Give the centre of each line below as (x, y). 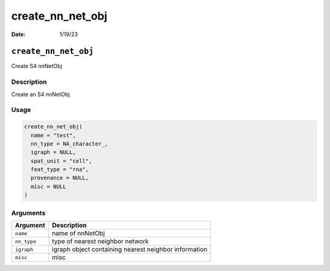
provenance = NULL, (60, 178)
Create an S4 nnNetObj (41, 94)
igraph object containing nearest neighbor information (130, 249)
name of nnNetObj (79, 233)
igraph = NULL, (53, 152)
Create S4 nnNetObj (37, 66)
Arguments (28, 213)
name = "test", (53, 135)
